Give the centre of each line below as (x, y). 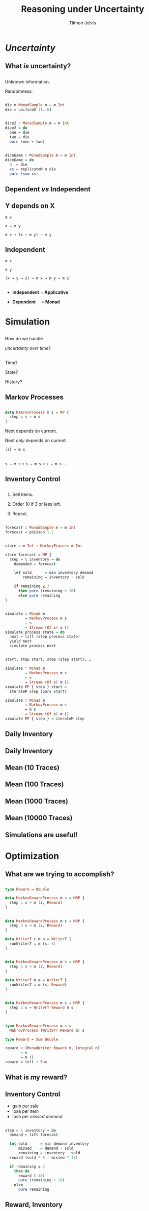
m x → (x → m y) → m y (28, 235)
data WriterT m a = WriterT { (36, 980)
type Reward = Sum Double (31, 1039)
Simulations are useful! (41, 835)
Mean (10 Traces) (32, 768)
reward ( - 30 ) (31, 1176)
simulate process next (33, 646)
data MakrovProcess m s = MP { (37, 412)
